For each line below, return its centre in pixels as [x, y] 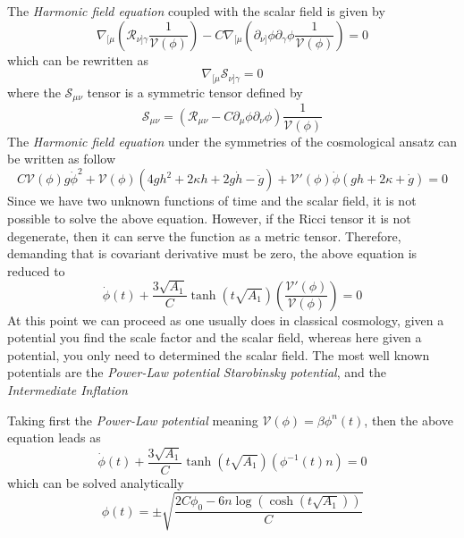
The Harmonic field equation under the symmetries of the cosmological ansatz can [232, 141]
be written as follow [62, 159]
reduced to [36, 270]
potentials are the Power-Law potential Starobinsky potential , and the [197, 372]
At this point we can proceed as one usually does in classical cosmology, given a [226, 319]
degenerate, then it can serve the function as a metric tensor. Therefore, [204, 235]
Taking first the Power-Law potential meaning [133, 420]
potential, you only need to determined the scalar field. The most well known [219, 354]
